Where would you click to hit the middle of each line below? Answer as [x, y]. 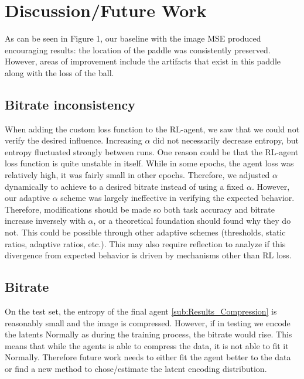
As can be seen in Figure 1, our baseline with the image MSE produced [133, 38]
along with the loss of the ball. [59, 72]
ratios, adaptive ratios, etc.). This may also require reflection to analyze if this [145, 243]
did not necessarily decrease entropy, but [226, 140]
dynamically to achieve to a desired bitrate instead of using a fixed [124, 186]
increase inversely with [45, 221]
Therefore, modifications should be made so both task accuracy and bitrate [140, 209]
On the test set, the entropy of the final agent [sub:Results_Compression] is [141, 311]
